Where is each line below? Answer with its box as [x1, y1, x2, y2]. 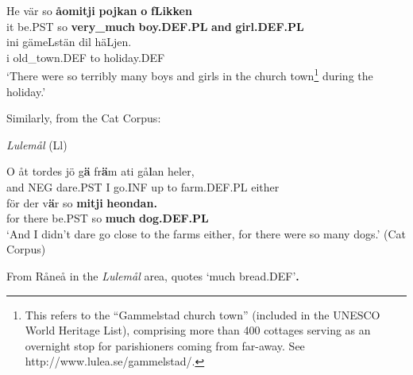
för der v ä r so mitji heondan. [6, 194, 157, 211]
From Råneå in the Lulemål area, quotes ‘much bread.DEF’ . [6, 267, 299, 284]
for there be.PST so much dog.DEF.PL [6, 210, 209, 226]
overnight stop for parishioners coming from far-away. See [25, 337, 305, 354]
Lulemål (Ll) [6, 136, 68, 153]
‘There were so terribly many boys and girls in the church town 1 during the [6, 65, 373, 84]
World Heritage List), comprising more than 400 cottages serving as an [25, 322, 371, 338]
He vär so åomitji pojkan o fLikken [6, 2, 192, 18]
